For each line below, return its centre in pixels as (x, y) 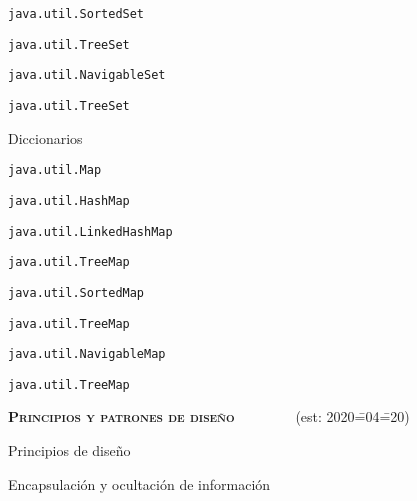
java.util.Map (55, 170)
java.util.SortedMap (76, 292)
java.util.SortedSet (76, 14)
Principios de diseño (69, 450)
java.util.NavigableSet (87, 75)
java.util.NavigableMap (87, 354)
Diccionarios (45, 137)
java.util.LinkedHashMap (90, 231)
